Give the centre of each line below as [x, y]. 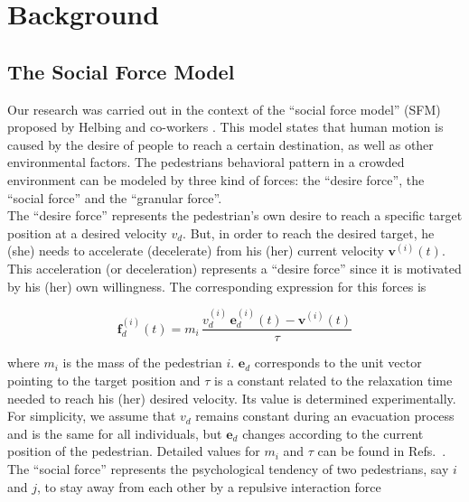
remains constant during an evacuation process [325, 416]
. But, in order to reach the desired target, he [309, 232]
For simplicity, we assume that [92, 416]
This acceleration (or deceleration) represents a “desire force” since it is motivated [234, 268]
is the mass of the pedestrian [142, 363]
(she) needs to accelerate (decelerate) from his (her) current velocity [196, 251]
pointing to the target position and [104, 380]
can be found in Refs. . [382, 451]
